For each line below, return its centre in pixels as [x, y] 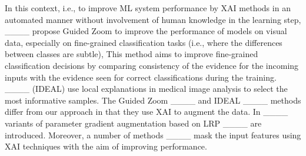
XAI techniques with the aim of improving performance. [106, 146]
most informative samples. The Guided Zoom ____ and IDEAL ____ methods [153, 100]
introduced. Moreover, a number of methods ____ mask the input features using [153, 135]
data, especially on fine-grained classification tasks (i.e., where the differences [144, 42]
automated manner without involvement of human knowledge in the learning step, [153, 19]
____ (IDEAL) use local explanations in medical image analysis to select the [146, 89]
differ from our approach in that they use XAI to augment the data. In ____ [147, 112]
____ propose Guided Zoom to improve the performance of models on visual [146, 31]
